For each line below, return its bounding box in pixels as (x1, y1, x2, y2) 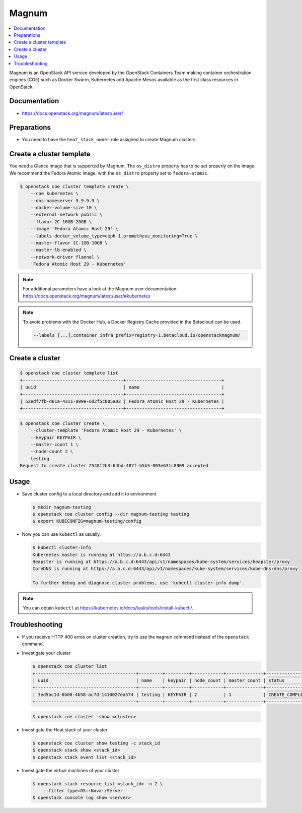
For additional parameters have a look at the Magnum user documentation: (23, 286, 178, 292)
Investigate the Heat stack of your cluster (22, 726, 108, 733)
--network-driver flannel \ (30, 254, 100, 260)
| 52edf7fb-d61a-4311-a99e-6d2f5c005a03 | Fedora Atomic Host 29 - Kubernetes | (20, 398, 224, 404)
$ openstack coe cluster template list (20, 370, 118, 376)
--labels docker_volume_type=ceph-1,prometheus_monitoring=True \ (30, 233, 198, 239)
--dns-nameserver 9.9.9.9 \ (30, 198, 100, 204)
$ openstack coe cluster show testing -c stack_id (32, 740, 161, 746)
